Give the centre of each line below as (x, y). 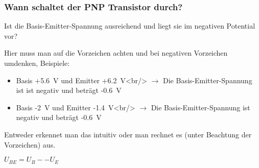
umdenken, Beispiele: (37, 63)
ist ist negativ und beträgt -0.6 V (69, 90)
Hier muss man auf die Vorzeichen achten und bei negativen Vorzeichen (116, 53)
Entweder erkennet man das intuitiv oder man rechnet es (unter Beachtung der (128, 134)
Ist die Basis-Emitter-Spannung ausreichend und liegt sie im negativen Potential (130, 26)
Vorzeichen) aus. (30, 144)
